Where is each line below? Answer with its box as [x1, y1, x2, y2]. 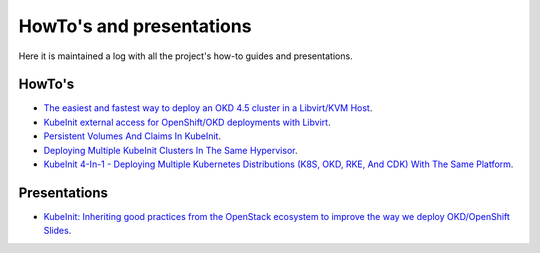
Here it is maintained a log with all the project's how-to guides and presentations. [18, 50, 354, 62]
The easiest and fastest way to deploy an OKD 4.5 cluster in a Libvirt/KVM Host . [43, 102, 373, 114]
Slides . [43, 225, 72, 237]
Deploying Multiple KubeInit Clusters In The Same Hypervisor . [43, 144, 298, 156]
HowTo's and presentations [18, 15, 252, 37]
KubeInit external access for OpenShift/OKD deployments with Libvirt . [43, 116, 331, 128]
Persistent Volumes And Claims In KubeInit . [43, 130, 222, 142]
